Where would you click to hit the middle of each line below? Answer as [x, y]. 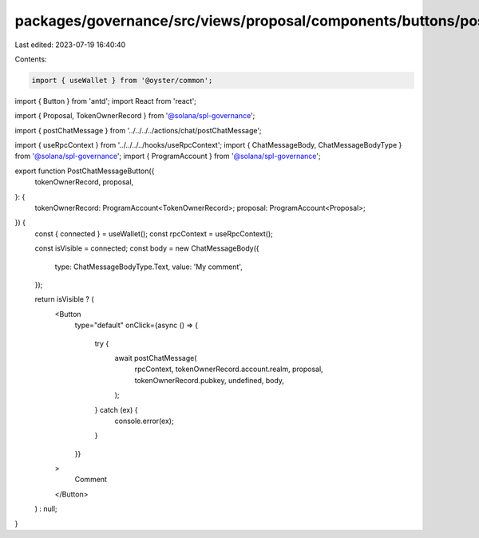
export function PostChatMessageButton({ [85, 171]
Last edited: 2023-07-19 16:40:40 [70, 45]
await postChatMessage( [156, 358]
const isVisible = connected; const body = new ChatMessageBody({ [147, 248]
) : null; [46, 509]
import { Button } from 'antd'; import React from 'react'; [106, 101]
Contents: [31, 59]
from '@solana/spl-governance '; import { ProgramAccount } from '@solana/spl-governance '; [168, 156]
